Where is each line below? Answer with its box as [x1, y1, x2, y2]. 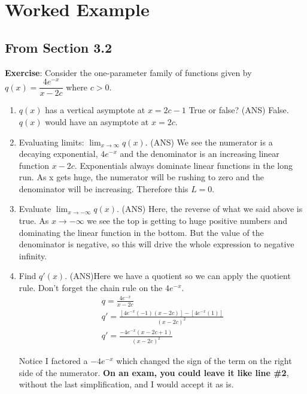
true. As [19, 214, 49, 227]
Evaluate [19, 202, 51, 215]
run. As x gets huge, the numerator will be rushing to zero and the [19, 171, 264, 183]
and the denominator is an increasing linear [120, 147, 279, 160]
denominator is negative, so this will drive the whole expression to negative [19, 238, 294, 250]
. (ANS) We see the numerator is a [145, 135, 273, 148]
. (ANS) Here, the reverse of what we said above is [117, 202, 303, 215]
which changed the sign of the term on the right [116, 354, 292, 366]
